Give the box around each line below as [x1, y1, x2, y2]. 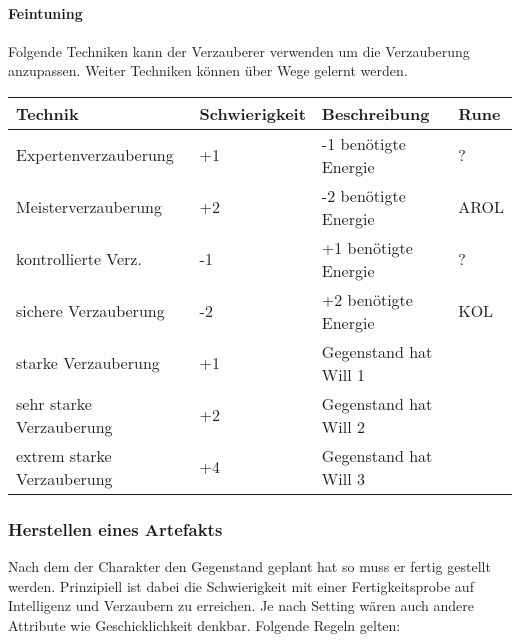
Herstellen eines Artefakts [8, 516, 223, 541]
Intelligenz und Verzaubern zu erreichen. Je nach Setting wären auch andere [8, 595, 474, 616]
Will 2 [321, 414, 365, 438]
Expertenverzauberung [16, 143, 174, 167]
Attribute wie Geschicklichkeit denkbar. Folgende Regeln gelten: [8, 614, 401, 635]
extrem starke [16, 443, 112, 467]
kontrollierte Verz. [16, 247, 142, 271]
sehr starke [16, 391, 92, 415]
